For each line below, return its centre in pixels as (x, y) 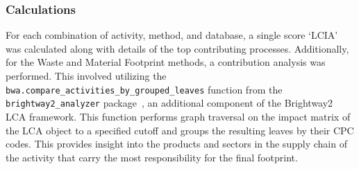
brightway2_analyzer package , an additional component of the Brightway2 (169, 103)
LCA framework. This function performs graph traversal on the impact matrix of (178, 116)
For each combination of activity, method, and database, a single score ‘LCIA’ (172, 35)
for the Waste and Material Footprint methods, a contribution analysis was (166, 62)
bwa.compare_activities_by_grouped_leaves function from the (144, 89)
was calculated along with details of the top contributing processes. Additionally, (177, 48)
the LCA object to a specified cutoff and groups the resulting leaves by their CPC (180, 130)
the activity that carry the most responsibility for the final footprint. (152, 157)
